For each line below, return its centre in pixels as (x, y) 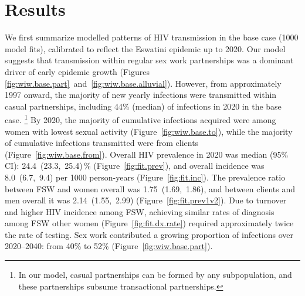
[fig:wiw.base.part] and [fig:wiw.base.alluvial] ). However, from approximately (143, 83)
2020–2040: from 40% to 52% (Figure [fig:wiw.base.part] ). (109, 246)
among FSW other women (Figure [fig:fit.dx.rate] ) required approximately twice (149, 223)
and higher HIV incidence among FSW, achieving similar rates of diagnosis (140, 211)
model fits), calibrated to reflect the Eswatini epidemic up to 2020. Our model (145, 48)
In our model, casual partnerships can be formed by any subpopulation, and (155, 275)
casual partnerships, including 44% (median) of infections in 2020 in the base (143, 106)
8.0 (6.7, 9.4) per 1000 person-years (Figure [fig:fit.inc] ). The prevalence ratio (145, 177)
